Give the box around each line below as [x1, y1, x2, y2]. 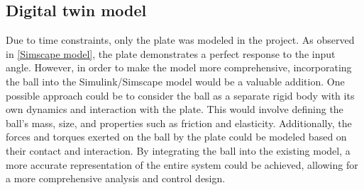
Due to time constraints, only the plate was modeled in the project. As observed [6, 32, 355, 47]
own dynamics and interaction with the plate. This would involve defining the [6, 102, 343, 117]
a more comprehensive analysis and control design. [6, 171, 226, 186]
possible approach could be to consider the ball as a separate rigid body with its [6, 88, 355, 102]
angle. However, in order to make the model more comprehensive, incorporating [6, 60, 352, 75]
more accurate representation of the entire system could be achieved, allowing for [6, 157, 358, 172]
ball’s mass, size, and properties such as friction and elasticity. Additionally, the [6, 115, 352, 130]
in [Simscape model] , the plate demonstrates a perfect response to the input [6, 46, 336, 61]
